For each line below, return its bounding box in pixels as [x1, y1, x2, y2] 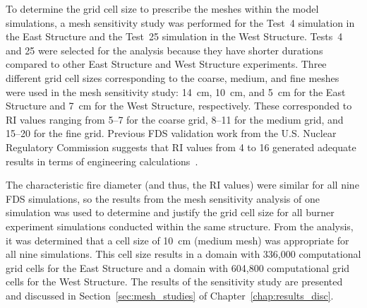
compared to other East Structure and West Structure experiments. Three [6, 57, 327, 71]
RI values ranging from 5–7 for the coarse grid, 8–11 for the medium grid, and [6, 112, 344, 126]
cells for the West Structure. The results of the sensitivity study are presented [6, 274, 343, 289]
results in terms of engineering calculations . [6, 153, 198, 168]
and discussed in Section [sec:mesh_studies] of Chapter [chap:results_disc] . [6, 288, 334, 302]
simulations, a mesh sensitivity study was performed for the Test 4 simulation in [6, 15, 355, 30]
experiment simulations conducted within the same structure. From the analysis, [6, 218, 354, 233]
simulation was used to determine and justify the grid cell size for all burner [6, 205, 335, 220]
